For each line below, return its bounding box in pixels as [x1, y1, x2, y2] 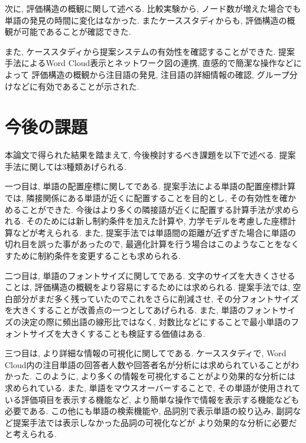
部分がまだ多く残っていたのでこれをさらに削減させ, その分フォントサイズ [12, 292, 299, 304]
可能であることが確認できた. [21, 25, 131, 38]
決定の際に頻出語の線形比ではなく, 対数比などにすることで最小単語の [21, 316, 291, 327]
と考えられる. [5, 428, 57, 440]
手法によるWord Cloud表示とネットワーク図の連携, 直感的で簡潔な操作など [5, 57, 294, 69]
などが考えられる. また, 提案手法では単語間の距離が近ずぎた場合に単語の [12, 226, 297, 238]
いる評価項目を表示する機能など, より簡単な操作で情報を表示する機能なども [5, 393, 300, 405]
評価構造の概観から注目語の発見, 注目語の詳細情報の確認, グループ [31, 68, 289, 80]
